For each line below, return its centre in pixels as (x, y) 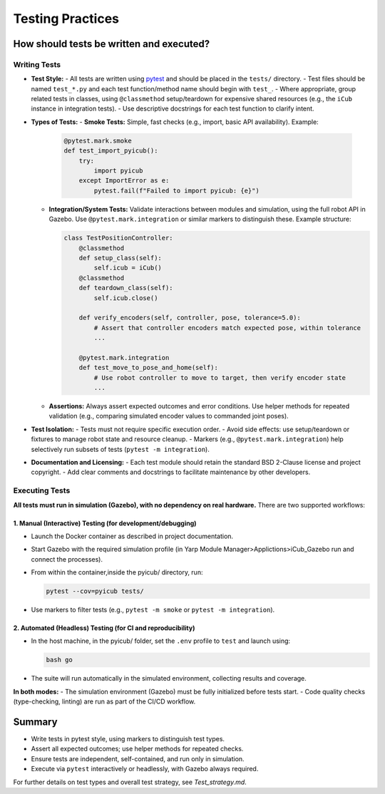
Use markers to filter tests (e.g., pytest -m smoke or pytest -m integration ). (153, 610)
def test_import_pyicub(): (111, 151)
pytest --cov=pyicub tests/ (95, 591)
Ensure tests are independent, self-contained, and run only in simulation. (138, 758)
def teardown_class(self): (126, 288)
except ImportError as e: (124, 181)
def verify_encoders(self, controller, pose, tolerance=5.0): (190, 318)
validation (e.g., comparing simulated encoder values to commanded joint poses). (169, 416)
